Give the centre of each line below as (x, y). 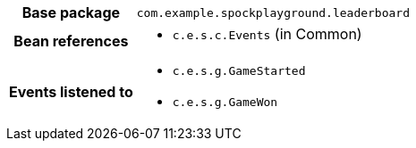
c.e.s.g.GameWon (225, 102)
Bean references (71, 41)
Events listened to (71, 92)
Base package (71, 12)
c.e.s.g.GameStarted (239, 71)
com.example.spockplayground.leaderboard (273, 12)
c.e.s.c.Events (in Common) (267, 34)
